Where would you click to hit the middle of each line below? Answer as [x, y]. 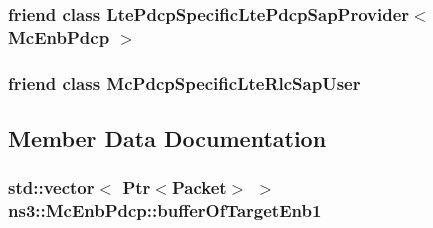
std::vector [51, 187]
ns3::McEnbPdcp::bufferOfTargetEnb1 [165, 210]
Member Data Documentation [167, 138]
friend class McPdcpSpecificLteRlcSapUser [184, 82]
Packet [199, 187]
